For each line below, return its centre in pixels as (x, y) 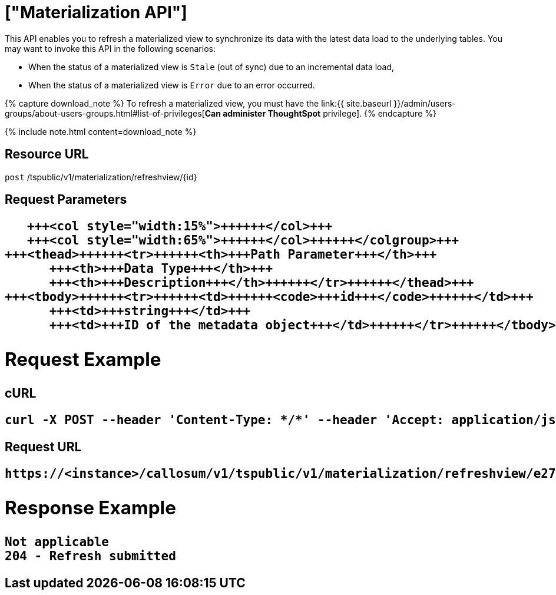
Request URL (43, 447)
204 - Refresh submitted (90, 556)
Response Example (90, 508)
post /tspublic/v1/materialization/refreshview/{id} (101, 177)
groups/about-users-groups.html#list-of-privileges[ (105, 113)
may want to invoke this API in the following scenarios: (110, 48)
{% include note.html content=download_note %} (101, 131)
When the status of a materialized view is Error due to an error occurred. (172, 85)
